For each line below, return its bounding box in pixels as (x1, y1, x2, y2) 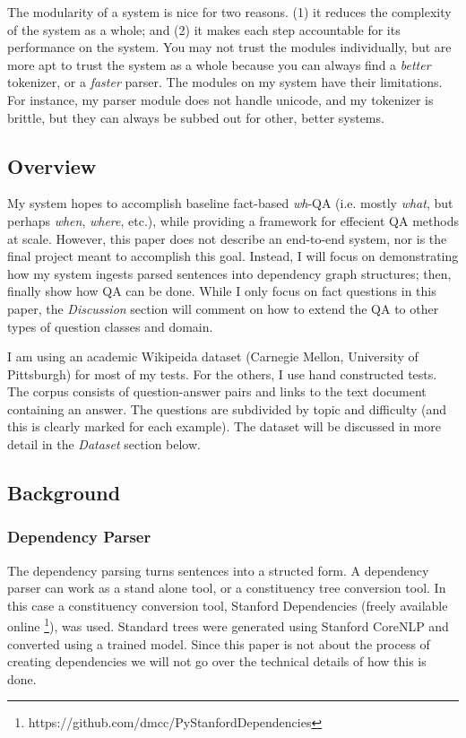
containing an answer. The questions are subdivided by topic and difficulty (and (7, 399, 447, 418)
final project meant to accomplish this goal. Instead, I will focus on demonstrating (7, 247, 459, 265)
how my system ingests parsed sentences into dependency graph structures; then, (7, 264, 452, 282)
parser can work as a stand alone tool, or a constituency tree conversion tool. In (7, 578, 446, 597)
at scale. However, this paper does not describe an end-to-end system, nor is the (7, 229, 447, 247)
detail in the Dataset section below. (7, 435, 201, 454)
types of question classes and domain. (7, 317, 213, 335)
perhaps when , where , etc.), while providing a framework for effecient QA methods (7, 211, 459, 230)
